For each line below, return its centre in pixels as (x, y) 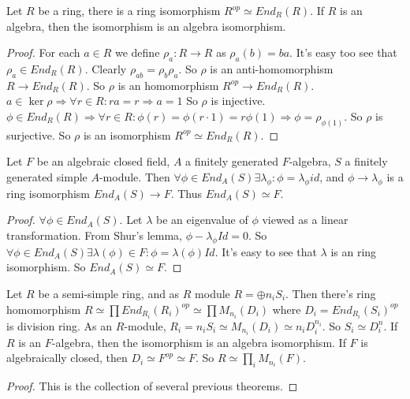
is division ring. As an (60, 325)
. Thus (186, 193)
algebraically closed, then (67, 358)
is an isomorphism (127, 134)
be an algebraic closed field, (103, 161)
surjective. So (39, 134)
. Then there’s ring (331, 293)
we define (137, 52)
